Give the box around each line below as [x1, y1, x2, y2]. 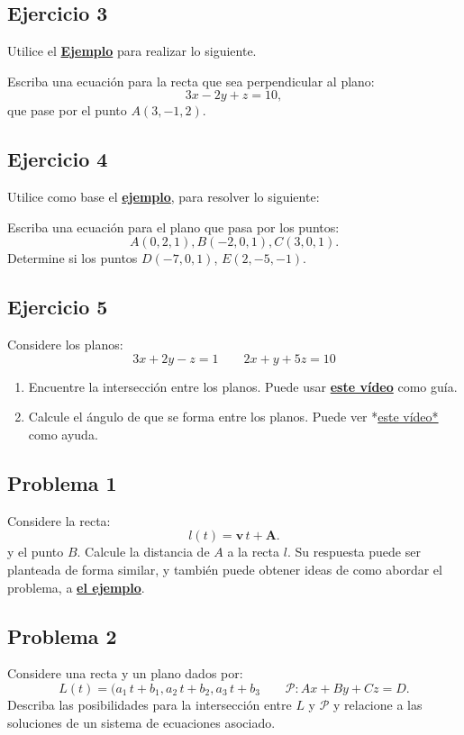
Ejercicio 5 [7, 293, 108, 321]
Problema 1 [7, 468, 117, 496]
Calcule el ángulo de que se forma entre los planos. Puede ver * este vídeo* [28, 407, 439, 426]
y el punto [7, 542, 64, 561]
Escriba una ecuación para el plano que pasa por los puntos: [7, 217, 340, 236]
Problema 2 [7, 622, 117, 649]
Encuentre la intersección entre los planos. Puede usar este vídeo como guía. [28, 377, 458, 395]
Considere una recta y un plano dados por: [7, 664, 243, 683]
